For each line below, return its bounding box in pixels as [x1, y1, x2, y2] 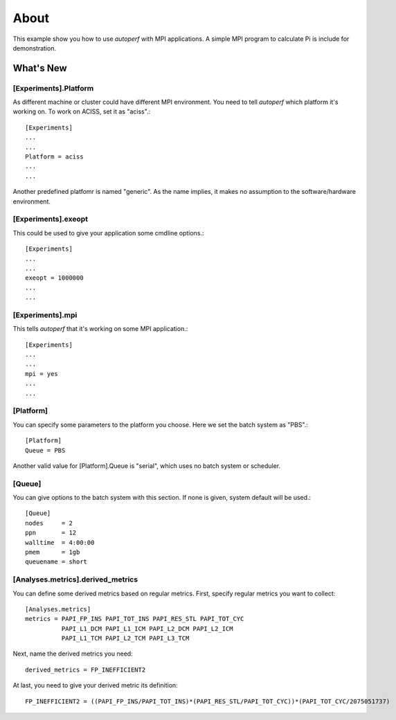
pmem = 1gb [25, 548, 80, 556]
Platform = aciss [25, 153, 84, 161]
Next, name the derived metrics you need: [12, 649, 133, 658]
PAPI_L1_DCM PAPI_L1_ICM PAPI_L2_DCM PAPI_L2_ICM [61, 624, 233, 633]
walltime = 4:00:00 [25, 539, 95, 546]
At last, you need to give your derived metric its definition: [12, 681, 178, 690]
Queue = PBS [25, 447, 66, 454]
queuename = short [25, 558, 88, 566]
